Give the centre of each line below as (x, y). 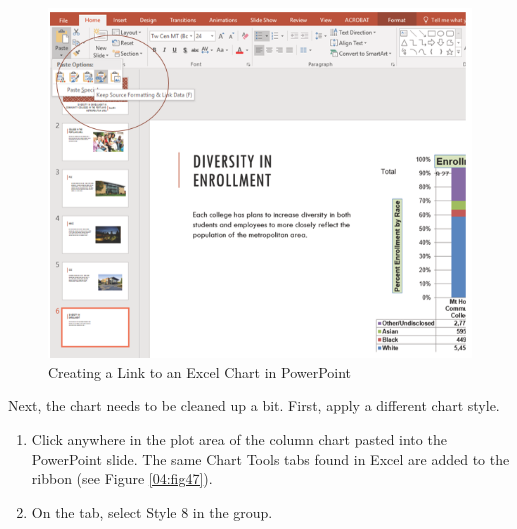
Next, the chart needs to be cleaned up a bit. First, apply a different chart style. (254, 405)
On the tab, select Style (104, 511)
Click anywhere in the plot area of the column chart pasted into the (239, 438)
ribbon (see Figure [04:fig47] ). (122, 478)
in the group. (232, 511)
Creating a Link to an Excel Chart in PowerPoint (200, 371)
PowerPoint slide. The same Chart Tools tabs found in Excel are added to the (270, 458)
